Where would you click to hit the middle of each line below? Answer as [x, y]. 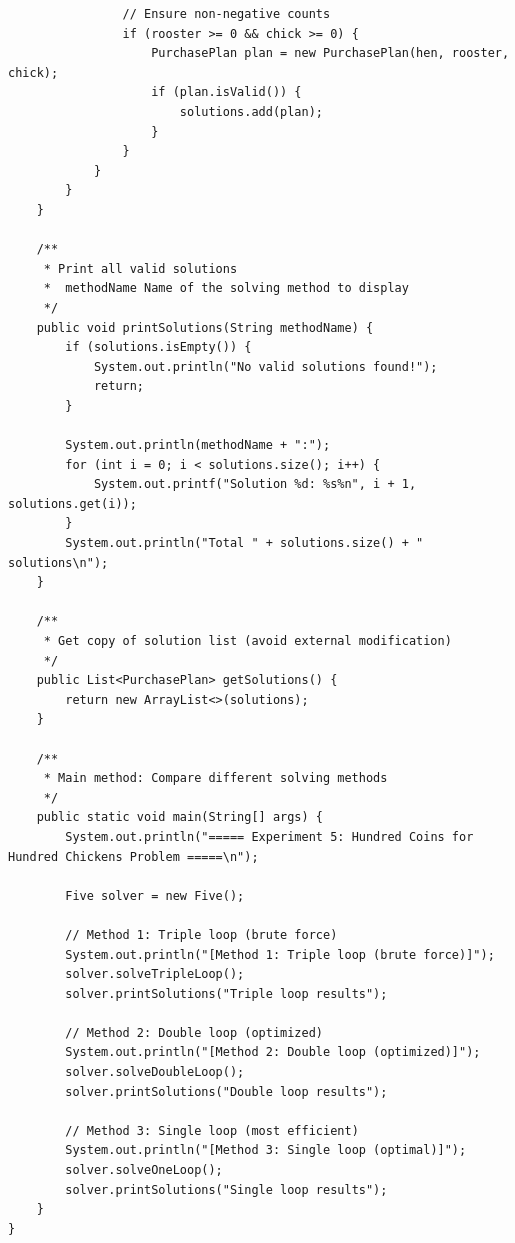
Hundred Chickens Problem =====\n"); [133, 856]
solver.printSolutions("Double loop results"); [226, 1091]
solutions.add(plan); [251, 111]
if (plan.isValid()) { [226, 92]
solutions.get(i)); [72, 503]
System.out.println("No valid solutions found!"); [265, 366]
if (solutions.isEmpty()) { [158, 347]
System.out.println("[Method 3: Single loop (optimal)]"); [266, 1150]
